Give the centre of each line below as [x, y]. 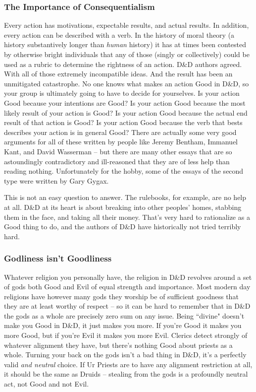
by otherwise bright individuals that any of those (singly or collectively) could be [127, 54]
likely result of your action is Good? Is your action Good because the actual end [126, 112]
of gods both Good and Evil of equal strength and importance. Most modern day [127, 287]
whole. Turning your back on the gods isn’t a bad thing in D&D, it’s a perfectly [125, 355]
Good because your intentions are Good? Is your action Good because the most [125, 102]
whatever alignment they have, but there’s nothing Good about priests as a [118, 345]
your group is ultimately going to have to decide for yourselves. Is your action [122, 93]
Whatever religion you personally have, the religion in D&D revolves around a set [128, 277]
